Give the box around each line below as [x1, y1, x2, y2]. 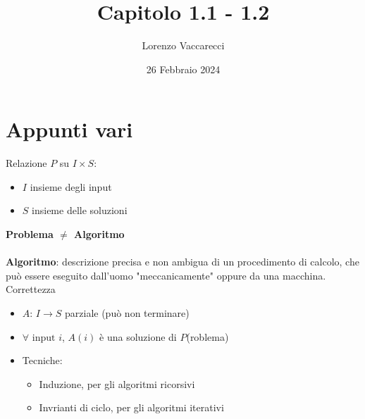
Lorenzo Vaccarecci [142, 38, 225, 53]
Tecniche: [22, 353, 63, 368]
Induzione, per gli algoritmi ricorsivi [39, 376, 195, 391]
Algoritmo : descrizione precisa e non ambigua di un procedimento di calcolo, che [6, 254, 359, 269]
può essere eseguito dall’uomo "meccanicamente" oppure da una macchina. [6, 268, 326, 282]
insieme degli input [30, 179, 112, 194]
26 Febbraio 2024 [146, 61, 221, 76]
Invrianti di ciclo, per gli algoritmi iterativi [39, 400, 224, 415]
